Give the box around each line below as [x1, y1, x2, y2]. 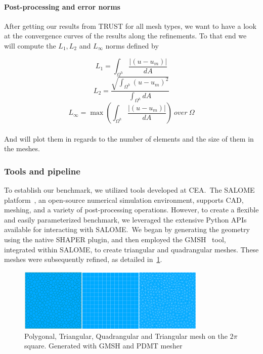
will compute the [4, 40, 56, 51]
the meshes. [4, 143, 40, 154]
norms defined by [105, 40, 159, 51]
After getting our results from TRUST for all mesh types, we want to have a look [4, 20, 256, 31]
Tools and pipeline [4, 164, 80, 177]
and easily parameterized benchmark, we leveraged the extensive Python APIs [4, 214, 247, 225]
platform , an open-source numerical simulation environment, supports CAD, [4, 194, 244, 205]
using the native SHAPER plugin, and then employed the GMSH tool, [4, 234, 226, 245]
